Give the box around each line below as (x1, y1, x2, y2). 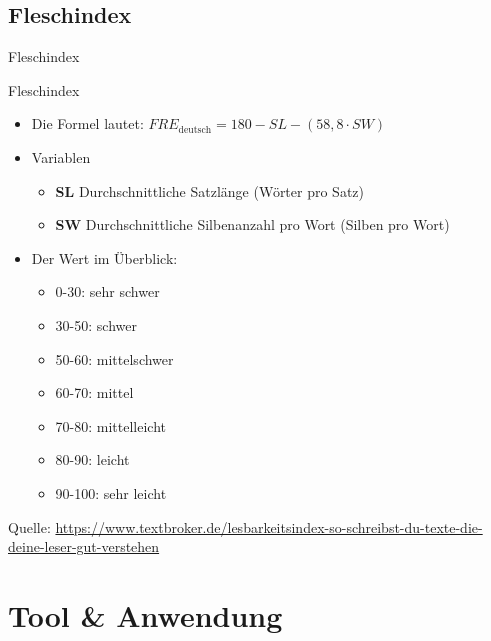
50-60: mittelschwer (55, 348, 174, 369)
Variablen (31, 146, 91, 167)
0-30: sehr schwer (55, 281, 160, 302)
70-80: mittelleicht (55, 415, 167, 436)
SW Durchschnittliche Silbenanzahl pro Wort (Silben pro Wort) (55, 214, 450, 235)
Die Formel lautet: (31, 113, 144, 134)
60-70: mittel (55, 382, 134, 403)
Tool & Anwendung (8, 594, 283, 635)
